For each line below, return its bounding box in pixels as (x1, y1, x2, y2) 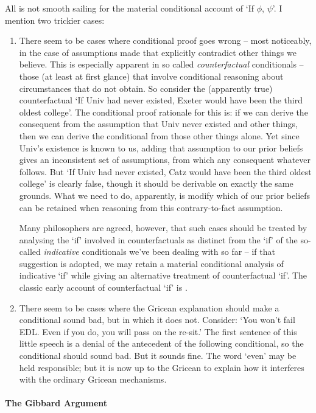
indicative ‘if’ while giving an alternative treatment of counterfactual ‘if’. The (19, 269, 307, 282)
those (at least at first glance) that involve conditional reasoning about (19, 69, 284, 82)
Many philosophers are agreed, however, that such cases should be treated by (19, 221, 307, 234)
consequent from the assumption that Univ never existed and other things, (19, 117, 298, 130)
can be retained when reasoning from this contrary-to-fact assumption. (19, 201, 283, 213)
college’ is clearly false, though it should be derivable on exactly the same (19, 177, 293, 190)
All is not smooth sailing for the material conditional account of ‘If (5, 2, 255, 14)
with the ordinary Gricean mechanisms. (19, 373, 167, 386)
